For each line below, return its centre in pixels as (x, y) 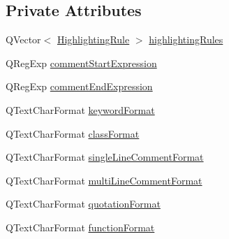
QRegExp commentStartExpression (81, 63)
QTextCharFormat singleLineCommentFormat (105, 157)
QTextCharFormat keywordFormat (80, 109)
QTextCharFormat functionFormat (80, 227)
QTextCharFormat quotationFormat (83, 204)
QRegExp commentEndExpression (79, 86)
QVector (23, 39)
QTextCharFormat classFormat (73, 133)
